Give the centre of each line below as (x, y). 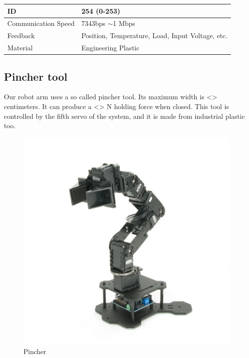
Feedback (21, 35)
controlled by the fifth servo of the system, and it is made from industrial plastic (124, 116)
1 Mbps (124, 23)
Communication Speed (41, 23)
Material (20, 48)
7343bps (93, 23)
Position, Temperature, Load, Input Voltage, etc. (154, 35)
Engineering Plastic (110, 48)
